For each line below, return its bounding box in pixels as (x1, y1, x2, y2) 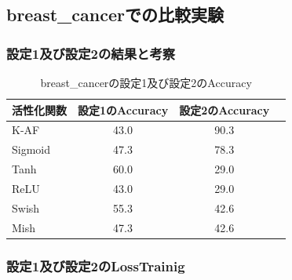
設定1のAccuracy (78, 101, 169, 118)
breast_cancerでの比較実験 (6, 2, 224, 27)
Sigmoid (12, 141, 51, 158)
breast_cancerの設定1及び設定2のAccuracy (40, 75, 252, 90)
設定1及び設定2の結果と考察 (6, 43, 176, 63)
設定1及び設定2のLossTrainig (6, 256, 185, 275)
